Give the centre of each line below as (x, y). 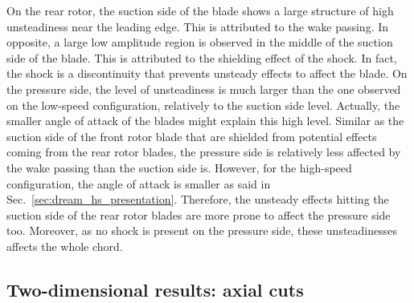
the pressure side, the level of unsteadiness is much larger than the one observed (204, 89)
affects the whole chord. (65, 246)
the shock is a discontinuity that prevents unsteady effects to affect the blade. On (207, 73)
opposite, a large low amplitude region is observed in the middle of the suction (200, 42)
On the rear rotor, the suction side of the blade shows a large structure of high (200, 10)
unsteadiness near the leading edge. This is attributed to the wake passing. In (198, 26)
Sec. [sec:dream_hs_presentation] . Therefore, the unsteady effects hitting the (198, 199)
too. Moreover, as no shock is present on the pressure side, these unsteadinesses (202, 230)
